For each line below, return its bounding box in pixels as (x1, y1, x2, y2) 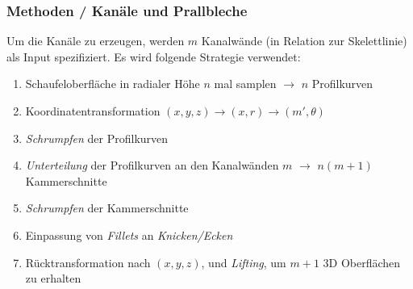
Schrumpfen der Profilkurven (25, 129, 169, 146)
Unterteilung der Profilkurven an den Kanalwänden (25, 157, 279, 174)
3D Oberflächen (323, 253, 401, 270)
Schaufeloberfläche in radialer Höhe (25, 75, 200, 92)
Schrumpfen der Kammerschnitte (25, 199, 189, 216)
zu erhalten (25, 270, 81, 287)
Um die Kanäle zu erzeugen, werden (6, 32, 185, 49)
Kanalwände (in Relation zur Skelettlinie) (201, 32, 407, 49)
